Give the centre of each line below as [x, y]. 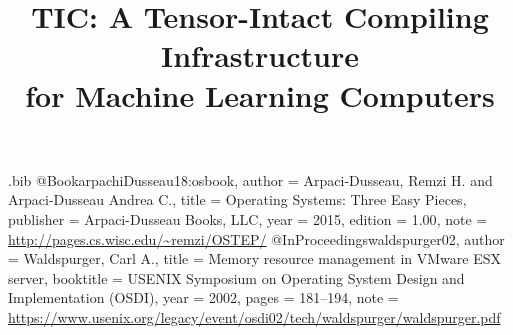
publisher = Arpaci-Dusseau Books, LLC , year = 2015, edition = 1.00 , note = [248, 218]
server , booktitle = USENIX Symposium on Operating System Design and [236, 277]
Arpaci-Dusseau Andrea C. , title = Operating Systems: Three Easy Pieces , [237, 199]
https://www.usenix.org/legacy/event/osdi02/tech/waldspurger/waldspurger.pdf [254, 316]
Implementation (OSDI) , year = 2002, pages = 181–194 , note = [203, 297]
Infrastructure [260, 55]
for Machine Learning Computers [260, 94]
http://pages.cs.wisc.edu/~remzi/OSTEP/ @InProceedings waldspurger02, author [256, 238]
